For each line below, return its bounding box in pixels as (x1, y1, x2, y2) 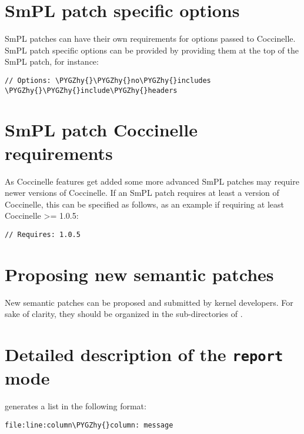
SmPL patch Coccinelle (5, 118, 198, 142)
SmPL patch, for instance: (5, 55, 99, 68)
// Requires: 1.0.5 (5, 230, 81, 239)
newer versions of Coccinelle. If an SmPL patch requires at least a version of (5, 186, 279, 199)
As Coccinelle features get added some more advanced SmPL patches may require (5, 175, 299, 187)
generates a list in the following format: (5, 400, 146, 412)
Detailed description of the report (5, 342, 283, 366)
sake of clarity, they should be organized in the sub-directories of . (5, 308, 243, 320)
